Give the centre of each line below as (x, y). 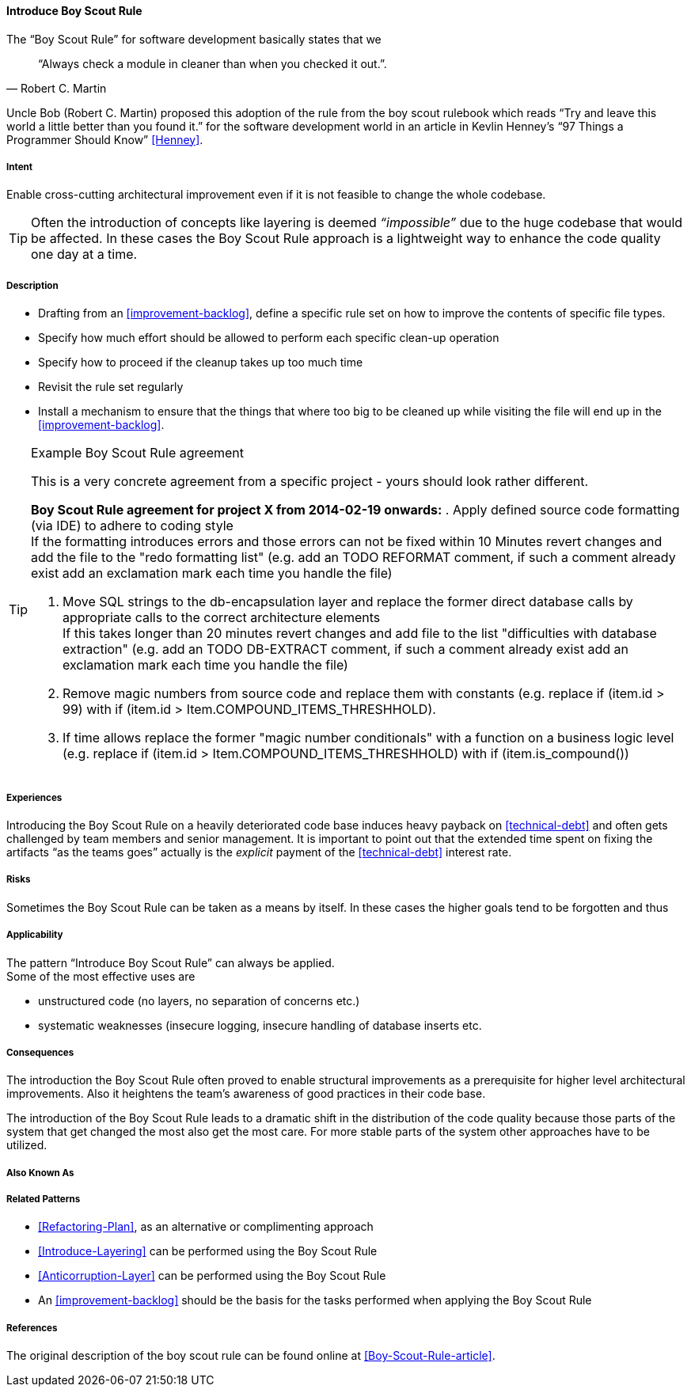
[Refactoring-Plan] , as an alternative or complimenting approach (206, 1227)
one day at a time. (84, 254)
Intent (20, 167)
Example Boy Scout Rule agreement (137, 453)
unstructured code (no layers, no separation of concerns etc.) (199, 1000)
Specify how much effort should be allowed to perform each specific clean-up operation (269, 338)
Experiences (34, 797)
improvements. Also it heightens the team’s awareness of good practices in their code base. (246, 1094)
